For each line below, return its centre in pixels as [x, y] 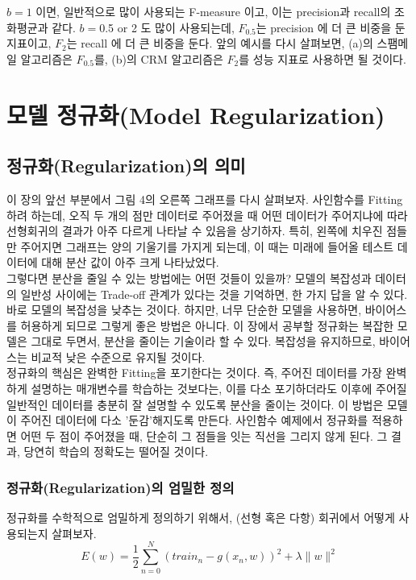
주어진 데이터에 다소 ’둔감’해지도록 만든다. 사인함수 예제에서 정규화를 [194, 420]
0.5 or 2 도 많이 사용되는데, [167, 27]
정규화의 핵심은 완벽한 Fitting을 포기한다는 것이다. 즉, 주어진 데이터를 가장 [194, 373]
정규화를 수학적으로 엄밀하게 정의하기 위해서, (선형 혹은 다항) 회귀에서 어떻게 [201, 518]
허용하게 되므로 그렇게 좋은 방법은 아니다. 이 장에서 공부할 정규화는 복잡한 [207, 325]
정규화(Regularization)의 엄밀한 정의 [121, 487]
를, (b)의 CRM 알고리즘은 [158, 58]
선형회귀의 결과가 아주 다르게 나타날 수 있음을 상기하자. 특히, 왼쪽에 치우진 [195, 231]
